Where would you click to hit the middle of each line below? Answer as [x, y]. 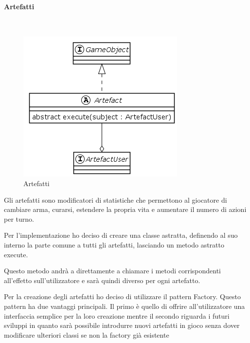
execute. [16, 254]
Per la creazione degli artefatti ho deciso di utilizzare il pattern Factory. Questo [122, 296]
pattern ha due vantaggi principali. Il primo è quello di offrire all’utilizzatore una [125, 306]
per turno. [19, 219]
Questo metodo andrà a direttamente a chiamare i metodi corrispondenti [113, 271]
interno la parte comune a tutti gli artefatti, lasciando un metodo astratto [114, 244]
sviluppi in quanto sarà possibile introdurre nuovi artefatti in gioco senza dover [122, 325]
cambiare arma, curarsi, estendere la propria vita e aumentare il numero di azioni [125, 209]
